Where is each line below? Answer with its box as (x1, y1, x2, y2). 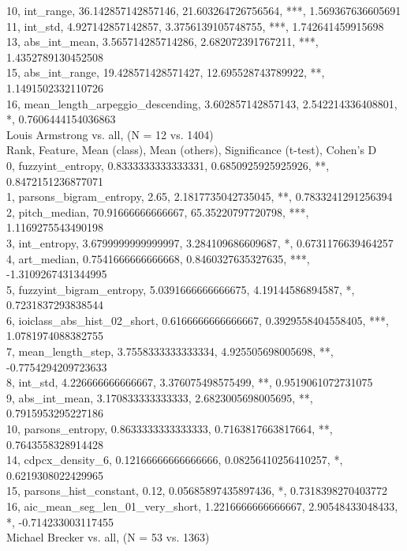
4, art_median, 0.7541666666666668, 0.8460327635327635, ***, (6, 250, 310, 266)
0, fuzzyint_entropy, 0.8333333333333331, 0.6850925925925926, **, (6, 157, 330, 173)
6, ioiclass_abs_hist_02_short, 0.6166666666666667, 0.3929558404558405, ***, (6, 311, 389, 328)
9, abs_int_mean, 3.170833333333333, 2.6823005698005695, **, (6, 389, 313, 406)
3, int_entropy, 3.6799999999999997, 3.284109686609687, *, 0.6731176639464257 (6, 234, 394, 251)
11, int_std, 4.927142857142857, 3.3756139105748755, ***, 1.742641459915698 (6, 17, 384, 34)
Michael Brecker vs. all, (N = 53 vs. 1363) (6, 529, 210, 545)
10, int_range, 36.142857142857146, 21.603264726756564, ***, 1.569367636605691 (6, 2, 401, 18)
